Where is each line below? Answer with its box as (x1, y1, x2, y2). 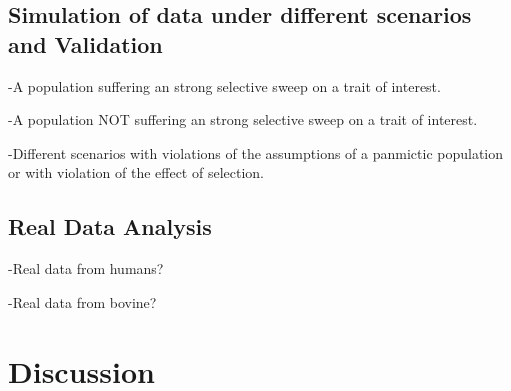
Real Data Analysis (8, 211, 212, 242)
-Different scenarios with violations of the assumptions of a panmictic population (8, 142, 504, 163)
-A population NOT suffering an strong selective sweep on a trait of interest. (8, 109, 478, 130)
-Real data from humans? (8, 258, 164, 279)
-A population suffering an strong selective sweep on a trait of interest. (8, 75, 441, 96)
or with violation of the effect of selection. (8, 162, 264, 183)
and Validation (8, 28, 163, 59)
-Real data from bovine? (8, 291, 157, 312)
